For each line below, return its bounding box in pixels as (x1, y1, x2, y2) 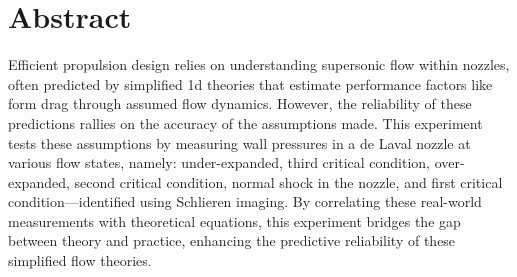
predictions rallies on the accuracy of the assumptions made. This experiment (8, 112, 483, 133)
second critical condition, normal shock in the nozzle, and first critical (74, 171, 503, 192)
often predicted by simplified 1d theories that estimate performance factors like (8, 73, 493, 94)
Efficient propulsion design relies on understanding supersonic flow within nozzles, (8, 54, 510, 75)
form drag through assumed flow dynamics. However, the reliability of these (8, 93, 472, 114)
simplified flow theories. (8, 250, 152, 271)
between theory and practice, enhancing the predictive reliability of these (8, 230, 456, 251)
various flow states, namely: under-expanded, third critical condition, (8, 152, 430, 173)
